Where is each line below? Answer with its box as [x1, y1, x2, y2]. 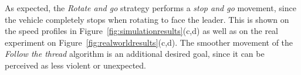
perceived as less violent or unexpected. [5, 59, 147, 71]
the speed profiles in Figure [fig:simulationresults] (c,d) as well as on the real [5, 25, 279, 37]
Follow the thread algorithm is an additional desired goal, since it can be [5, 47, 265, 60]
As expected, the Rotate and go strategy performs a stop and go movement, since [5, 2, 296, 13]
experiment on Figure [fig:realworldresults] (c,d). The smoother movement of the [5, 36, 293, 48]
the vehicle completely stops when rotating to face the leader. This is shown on [5, 13, 289, 25]
